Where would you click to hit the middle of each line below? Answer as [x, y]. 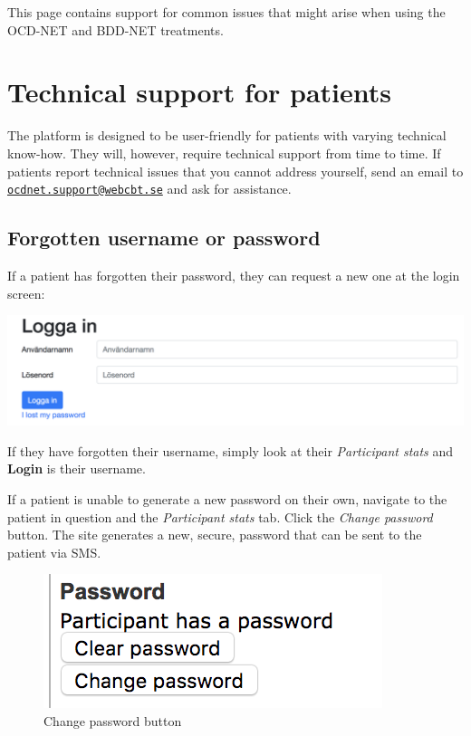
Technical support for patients [200, 92]
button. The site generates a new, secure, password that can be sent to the [215, 535]
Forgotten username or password [164, 238]
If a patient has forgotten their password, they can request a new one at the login [234, 275]
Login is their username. [77, 468]
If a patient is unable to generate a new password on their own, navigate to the [227, 498]
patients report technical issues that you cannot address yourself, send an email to [235, 171]
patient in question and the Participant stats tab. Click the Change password [220, 516]
